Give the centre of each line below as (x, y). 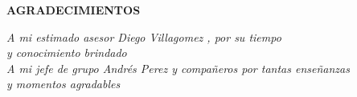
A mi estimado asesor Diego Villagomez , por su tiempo (144, 36)
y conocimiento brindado (67, 53)
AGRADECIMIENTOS (74, 10)
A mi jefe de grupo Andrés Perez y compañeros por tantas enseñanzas (178, 68)
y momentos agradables (64, 84)
